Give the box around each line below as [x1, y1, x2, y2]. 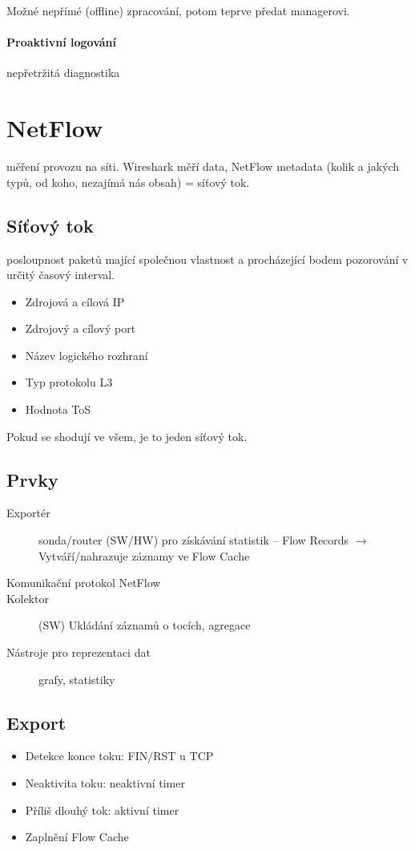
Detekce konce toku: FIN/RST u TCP [25, 747, 214, 764]
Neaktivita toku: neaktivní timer [25, 775, 185, 791]
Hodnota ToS [25, 401, 91, 418]
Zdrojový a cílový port [25, 320, 136, 337]
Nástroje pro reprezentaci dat [6, 644, 151, 661]
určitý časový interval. [6, 266, 115, 283]
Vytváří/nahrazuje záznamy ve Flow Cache [38, 547, 250, 564]
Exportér [6, 504, 50, 521]
